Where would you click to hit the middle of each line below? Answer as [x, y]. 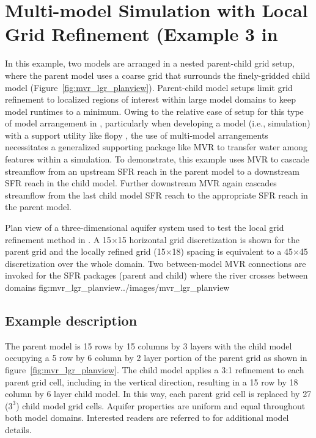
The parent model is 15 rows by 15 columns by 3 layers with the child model [149, 345]
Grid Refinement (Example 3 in [141, 34]
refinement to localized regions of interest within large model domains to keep [150, 99]
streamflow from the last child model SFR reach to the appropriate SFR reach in [156, 195]
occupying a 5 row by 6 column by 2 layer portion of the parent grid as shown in [156, 358]
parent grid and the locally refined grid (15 [85, 251]
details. [18, 429]
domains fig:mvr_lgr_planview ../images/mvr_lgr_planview [117, 287]
